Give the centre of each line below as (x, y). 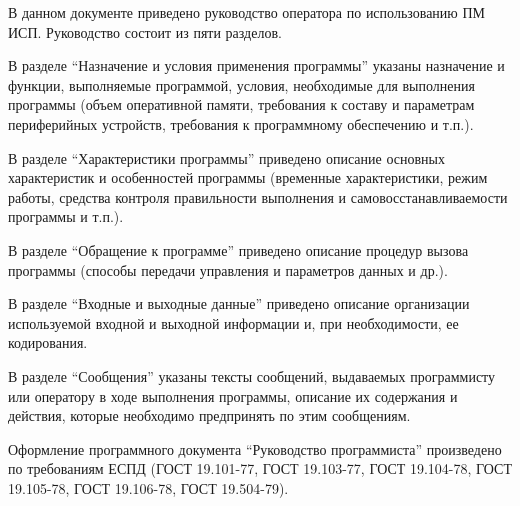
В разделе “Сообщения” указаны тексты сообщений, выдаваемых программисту (252, 375)
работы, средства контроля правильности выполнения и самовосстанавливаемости (258, 196)
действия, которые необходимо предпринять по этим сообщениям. (209, 415)
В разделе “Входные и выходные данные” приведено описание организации (239, 303)
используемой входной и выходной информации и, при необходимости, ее (233, 322)
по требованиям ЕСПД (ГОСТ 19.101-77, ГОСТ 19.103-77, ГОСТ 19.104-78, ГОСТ (260, 468)
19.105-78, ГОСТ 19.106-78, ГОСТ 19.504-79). (148, 487)
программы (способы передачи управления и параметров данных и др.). (228, 269)
